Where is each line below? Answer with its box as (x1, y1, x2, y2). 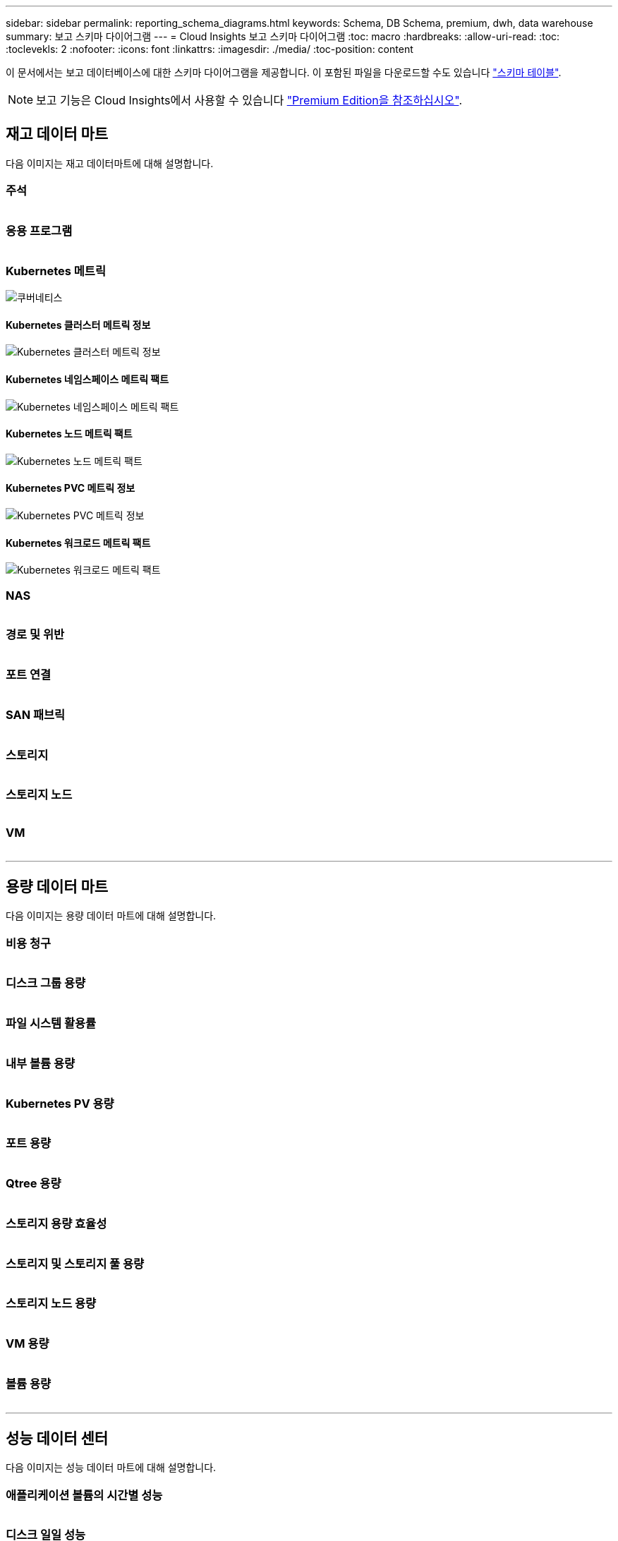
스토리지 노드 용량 (6, 1296, 97, 1311)
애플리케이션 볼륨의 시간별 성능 (6, 1487, 163, 1502)
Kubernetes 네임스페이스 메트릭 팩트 (6, 373, 169, 385)
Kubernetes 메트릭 (6, 263, 106, 278)
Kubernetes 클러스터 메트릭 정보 (6, 318, 151, 331)
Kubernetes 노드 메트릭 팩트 (6, 428, 133, 440)
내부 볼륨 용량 (6, 1056, 75, 1070)
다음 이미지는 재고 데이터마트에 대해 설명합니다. (6, 157, 214, 169)
